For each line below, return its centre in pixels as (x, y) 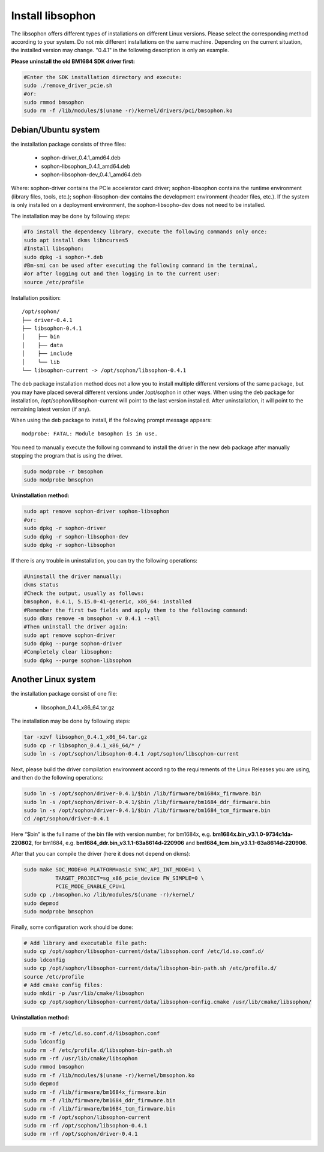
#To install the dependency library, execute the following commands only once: (145, 232)
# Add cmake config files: (63, 985)
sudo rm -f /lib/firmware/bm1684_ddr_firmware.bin (100, 1100)
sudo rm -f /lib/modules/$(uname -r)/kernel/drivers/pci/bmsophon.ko (128, 111)
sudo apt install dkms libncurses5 (76, 240)
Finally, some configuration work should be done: (72, 927)
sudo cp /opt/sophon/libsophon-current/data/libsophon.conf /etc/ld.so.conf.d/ (144, 951)
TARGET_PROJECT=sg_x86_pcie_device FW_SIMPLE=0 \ (130, 878)
